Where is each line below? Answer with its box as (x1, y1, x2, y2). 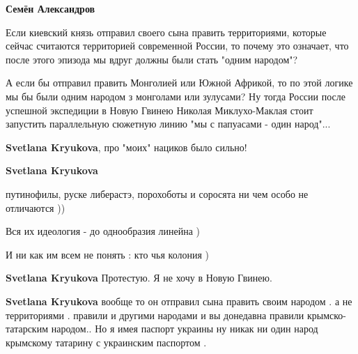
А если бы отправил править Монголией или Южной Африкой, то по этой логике (6, 75, 353, 90)
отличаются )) (6, 200, 65, 215)
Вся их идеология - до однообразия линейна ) (6, 224, 201, 238)
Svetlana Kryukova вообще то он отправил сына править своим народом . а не (6, 293, 352, 308)
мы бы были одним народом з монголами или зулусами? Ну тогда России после (6, 88, 345, 103)
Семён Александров (6, 1, 95, 15)
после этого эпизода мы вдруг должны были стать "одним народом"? (6, 52, 298, 66)
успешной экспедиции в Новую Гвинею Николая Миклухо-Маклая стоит (6, 102, 313, 117)
